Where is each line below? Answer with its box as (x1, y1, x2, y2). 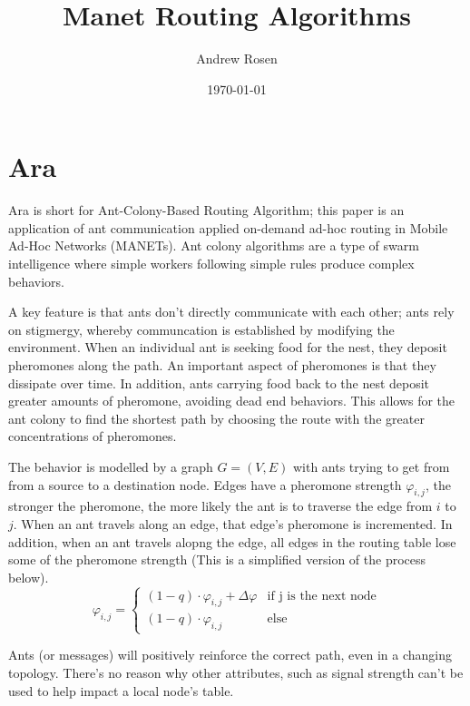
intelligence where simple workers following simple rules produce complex (8, 254, 415, 273)
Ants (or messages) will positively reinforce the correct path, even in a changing (8, 645, 452, 664)
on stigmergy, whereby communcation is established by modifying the (8, 319, 395, 338)
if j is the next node (267, 589, 377, 603)
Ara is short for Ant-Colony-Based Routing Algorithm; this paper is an (8, 201, 405, 220)
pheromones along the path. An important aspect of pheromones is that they (8, 356, 436, 374)
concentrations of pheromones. (8, 427, 177, 446)
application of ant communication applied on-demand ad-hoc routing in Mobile (8, 218, 448, 237)
